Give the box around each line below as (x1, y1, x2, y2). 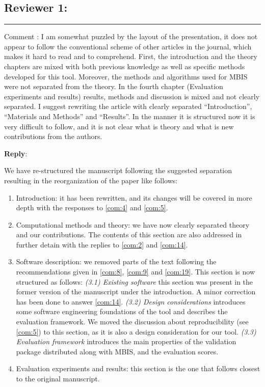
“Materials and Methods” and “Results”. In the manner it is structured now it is (4, 110, 255, 121)
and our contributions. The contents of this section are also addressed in (16, 229, 242, 240)
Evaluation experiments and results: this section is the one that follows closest (16, 363, 260, 374)
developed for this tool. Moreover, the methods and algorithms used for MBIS (4, 71, 248, 81)
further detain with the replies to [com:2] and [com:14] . (16, 239, 188, 250)
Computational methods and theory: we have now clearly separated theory (16, 219, 250, 230)
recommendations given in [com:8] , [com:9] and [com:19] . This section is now (16, 266, 255, 277)
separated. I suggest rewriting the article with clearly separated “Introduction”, (4, 101, 252, 112)
